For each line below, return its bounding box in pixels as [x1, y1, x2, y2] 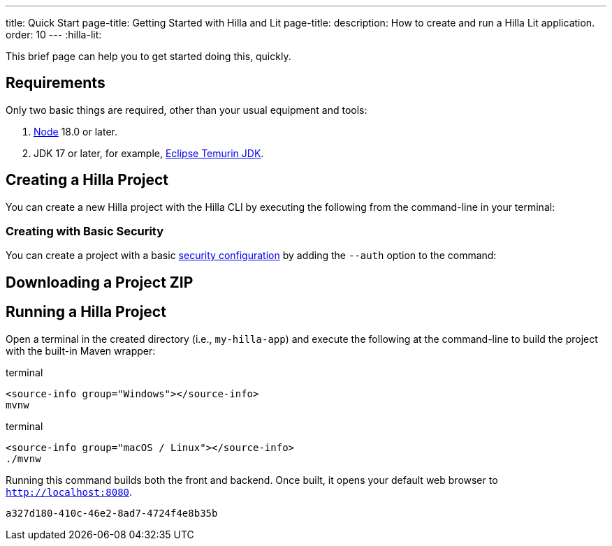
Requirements [6, 74, 105, 92]
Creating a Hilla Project [6, 171, 169, 189]
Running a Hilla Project [6, 303, 166, 321]
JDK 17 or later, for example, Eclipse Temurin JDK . [34, 147, 264, 159]
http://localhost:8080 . [6, 485, 133, 498]
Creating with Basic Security [6, 224, 164, 239]
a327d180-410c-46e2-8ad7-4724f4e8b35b [6, 507, 218, 519]
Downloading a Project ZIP [6, 273, 194, 291]
